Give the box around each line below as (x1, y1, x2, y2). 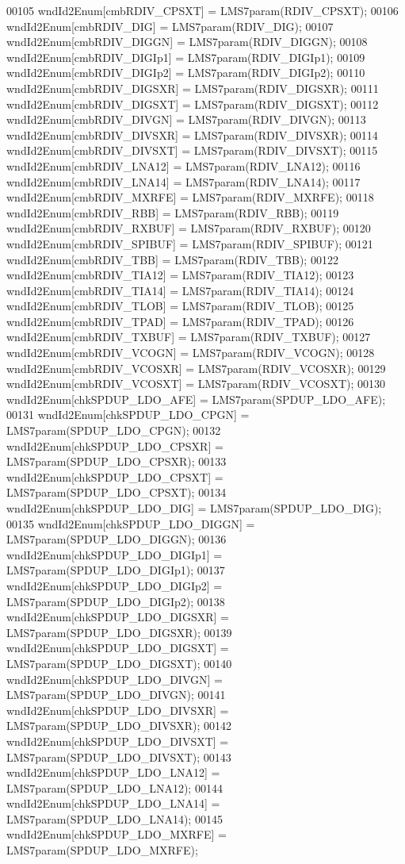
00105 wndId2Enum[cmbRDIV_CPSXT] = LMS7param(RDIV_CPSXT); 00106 (6, 2, 399, 18)
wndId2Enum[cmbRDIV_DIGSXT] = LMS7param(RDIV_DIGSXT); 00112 (6, 95, 379, 112)
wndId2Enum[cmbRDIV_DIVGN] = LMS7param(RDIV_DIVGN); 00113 (6, 111, 366, 128)
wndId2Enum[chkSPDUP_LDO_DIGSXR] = (6, 609, 229, 625)
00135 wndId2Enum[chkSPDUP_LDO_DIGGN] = (6, 515, 255, 532)
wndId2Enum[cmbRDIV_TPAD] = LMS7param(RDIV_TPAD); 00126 (6, 313, 354, 329)
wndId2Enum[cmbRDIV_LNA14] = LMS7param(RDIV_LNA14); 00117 (6, 173, 361, 190)
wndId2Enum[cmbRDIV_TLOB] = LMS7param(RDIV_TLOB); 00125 (6, 298, 354, 314)
